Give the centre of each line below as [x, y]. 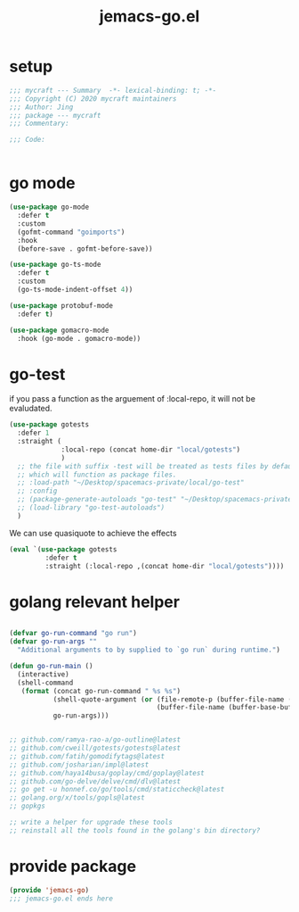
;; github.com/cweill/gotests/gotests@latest [95, 748]
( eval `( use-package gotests [63, 549]
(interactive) [43, 674]
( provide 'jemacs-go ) [49, 890]
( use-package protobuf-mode [61, 305]
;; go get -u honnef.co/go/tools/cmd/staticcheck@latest [117, 790]
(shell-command [45, 683]
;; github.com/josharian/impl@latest [79, 765]
